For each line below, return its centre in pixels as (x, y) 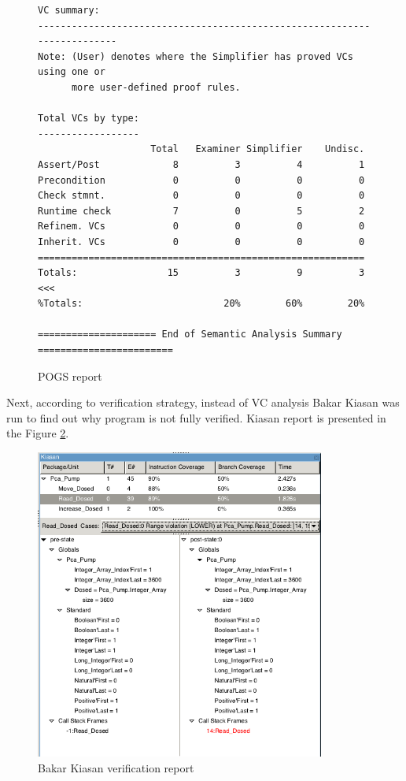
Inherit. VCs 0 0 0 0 (201, 242)
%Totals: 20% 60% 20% (201, 304)
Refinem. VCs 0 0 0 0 (201, 227)
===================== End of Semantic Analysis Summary (190, 335)
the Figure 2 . (38, 433)
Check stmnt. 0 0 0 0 (201, 196)
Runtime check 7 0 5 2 (201, 211)
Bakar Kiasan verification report (116, 767)
